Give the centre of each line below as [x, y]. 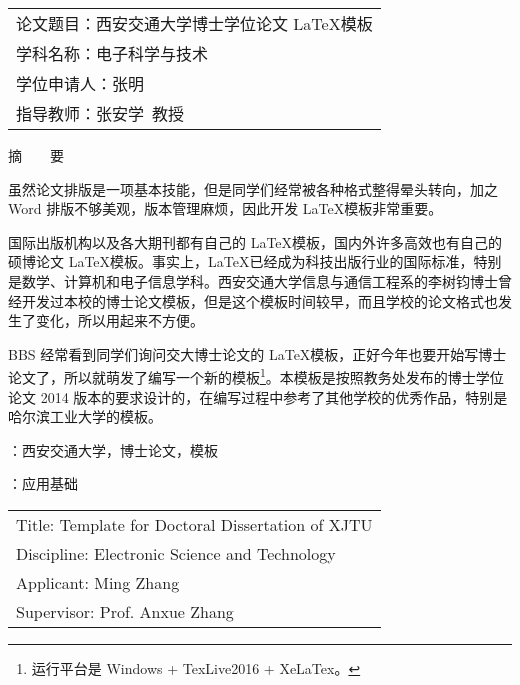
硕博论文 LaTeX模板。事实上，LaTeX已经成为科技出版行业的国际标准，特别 [255, 261]
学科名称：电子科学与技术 [112, 53]
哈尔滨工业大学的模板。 [85, 416]
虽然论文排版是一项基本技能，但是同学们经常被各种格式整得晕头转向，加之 [253, 188]
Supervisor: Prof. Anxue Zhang [125, 611]
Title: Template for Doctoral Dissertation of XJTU [194, 524]
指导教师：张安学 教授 [100, 113]
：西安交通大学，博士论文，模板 [113, 449]
